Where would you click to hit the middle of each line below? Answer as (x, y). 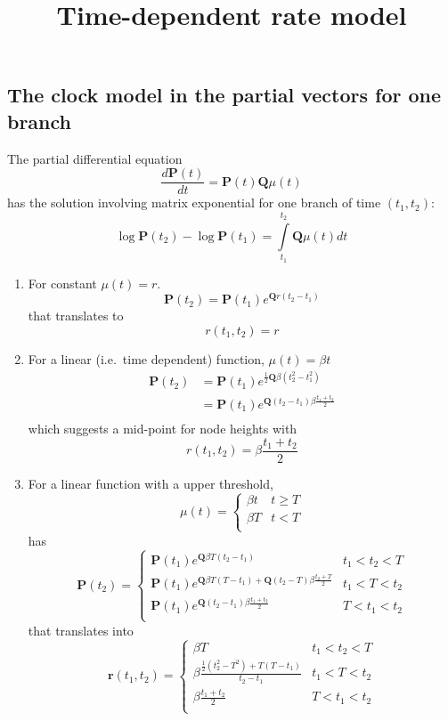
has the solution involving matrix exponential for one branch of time (194, 203)
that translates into (81, 630)
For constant (62, 283)
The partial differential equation (95, 158)
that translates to (76, 316)
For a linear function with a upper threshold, (151, 483)
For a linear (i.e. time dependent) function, (146, 358)
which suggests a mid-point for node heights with (163, 428)
